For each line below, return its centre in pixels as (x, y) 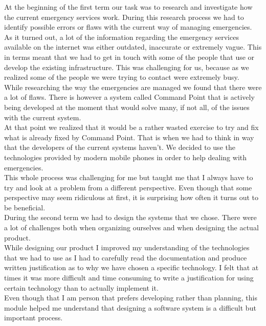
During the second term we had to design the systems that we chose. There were (130, 217)
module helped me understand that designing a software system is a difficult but (130, 307)
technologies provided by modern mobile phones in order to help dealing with (126, 157)
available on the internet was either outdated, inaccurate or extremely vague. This (133, 47)
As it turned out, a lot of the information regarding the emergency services (121, 37)
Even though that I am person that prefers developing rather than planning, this (131, 298)
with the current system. (43, 117)
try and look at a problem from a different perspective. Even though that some (128, 187)
